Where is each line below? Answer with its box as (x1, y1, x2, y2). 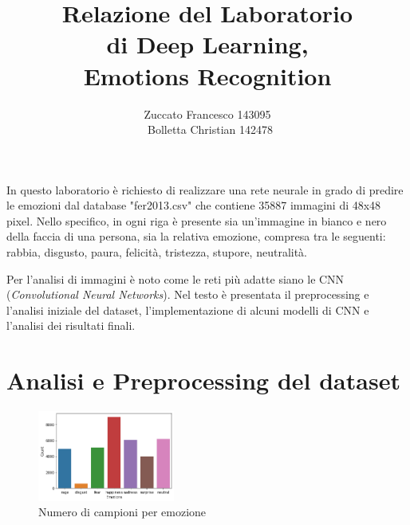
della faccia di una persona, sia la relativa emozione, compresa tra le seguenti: (6, 228, 386, 245)
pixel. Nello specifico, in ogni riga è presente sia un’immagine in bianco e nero (6, 212, 387, 229)
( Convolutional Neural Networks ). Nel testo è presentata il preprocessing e (6, 286, 369, 303)
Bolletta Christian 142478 (147, 121, 274, 138)
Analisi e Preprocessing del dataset (6, 364, 400, 397)
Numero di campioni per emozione (38, 503, 207, 520)
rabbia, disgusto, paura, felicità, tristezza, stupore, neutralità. (6, 244, 308, 261)
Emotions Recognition (83, 59, 332, 92)
